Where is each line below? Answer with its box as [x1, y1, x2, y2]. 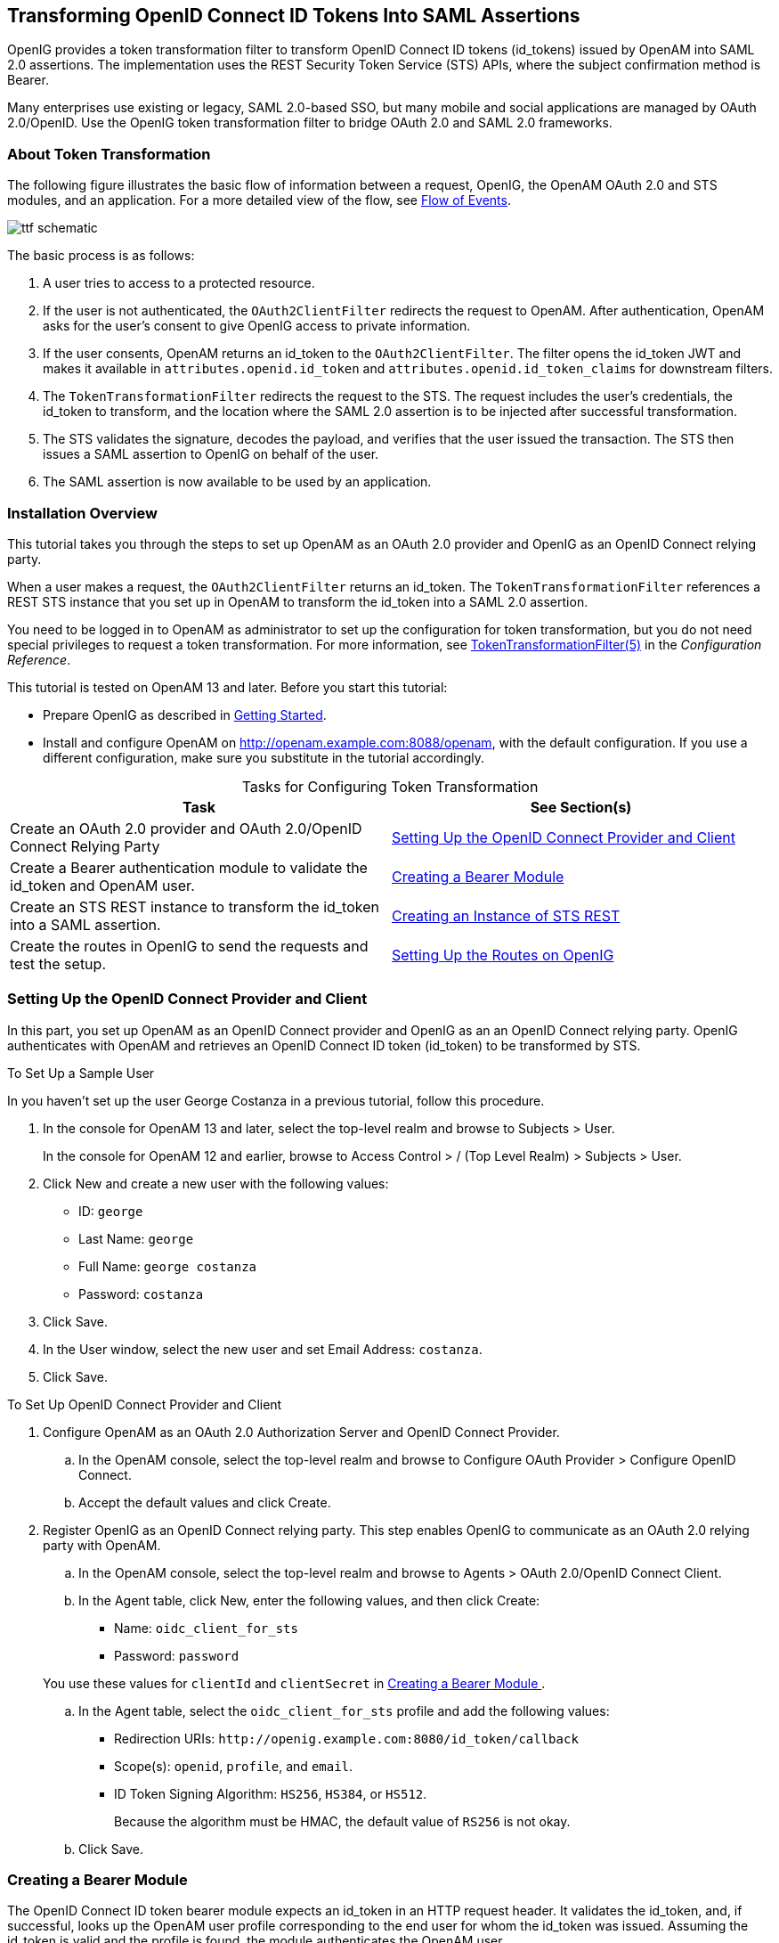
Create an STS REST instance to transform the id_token [10, 897, 379, 916]
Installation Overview [7, 503, 158, 522]
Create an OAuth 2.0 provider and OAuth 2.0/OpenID [10, 819, 362, 837]
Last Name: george [78, 1230, 194, 1246]
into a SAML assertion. [10, 915, 161, 934]
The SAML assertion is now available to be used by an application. [43, 474, 432, 490]
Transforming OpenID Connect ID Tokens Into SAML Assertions [7, 4, 580, 27]
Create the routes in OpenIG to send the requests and [10, 936, 369, 955]
